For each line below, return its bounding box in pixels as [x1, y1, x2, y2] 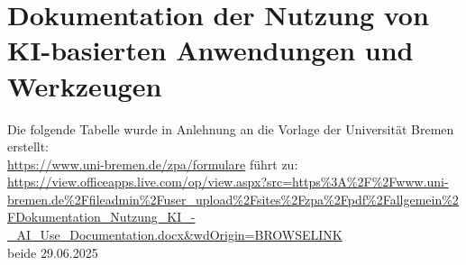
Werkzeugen [7, 67, 162, 104]
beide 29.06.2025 [7, 242, 98, 261]
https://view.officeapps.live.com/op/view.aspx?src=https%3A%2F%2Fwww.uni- [7, 172, 449, 191]
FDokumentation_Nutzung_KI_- [7, 207, 196, 226]
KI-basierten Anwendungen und [7, 32, 414, 69]
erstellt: [7, 137, 50, 156]
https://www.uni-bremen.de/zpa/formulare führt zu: [7, 154, 298, 173]
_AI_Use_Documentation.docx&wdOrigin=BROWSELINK [7, 225, 343, 244]
